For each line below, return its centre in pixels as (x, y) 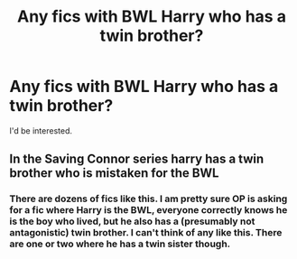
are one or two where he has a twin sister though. (120, 244)
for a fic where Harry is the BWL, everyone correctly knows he (148, 210)
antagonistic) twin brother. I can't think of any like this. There (146, 233)
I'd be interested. (41, 130)
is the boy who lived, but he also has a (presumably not (132, 221)
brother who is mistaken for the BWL (114, 173)
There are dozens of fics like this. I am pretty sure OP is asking (148, 199)
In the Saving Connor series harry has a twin (137, 159)
